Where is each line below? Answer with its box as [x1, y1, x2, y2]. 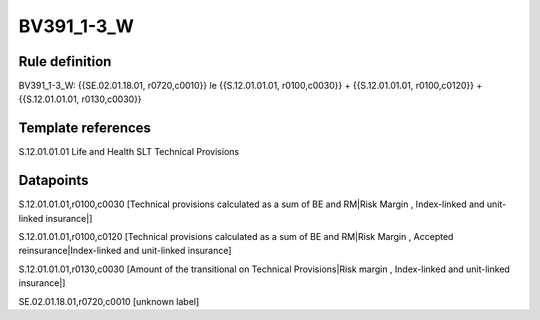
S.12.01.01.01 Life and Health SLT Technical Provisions [18, 146, 240, 158]
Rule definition [18, 53, 112, 70]
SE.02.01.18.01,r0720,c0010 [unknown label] [18, 295, 200, 307]
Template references [18, 120, 152, 137]
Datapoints [18, 172, 89, 189]
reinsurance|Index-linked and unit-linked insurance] [18, 245, 232, 257]
